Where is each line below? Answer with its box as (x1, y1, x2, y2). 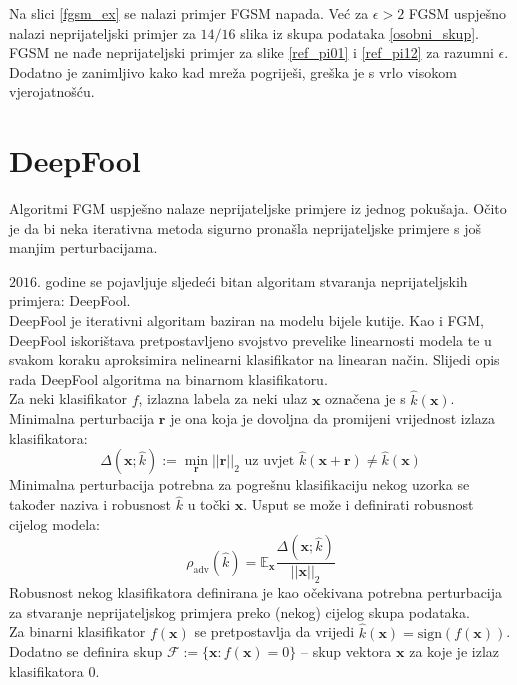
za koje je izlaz (409, 641, 499, 662)
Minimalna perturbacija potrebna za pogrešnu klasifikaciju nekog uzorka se (9, 474, 470, 495)
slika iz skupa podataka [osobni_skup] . (240, 22, 479, 43)
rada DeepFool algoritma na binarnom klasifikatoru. (9, 368, 328, 389)
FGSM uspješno (408, 3, 507, 23)
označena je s (325, 388, 406, 409)
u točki (187, 494, 231, 515)
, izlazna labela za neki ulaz (138, 388, 308, 409)
